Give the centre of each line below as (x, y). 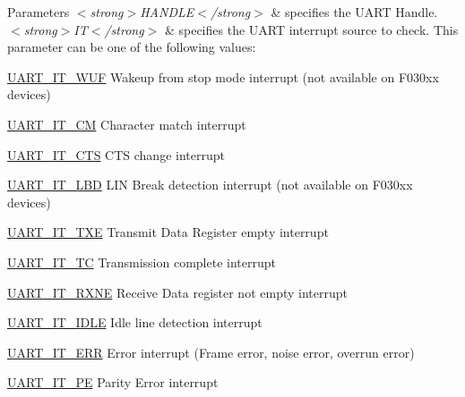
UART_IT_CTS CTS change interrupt (116, 154)
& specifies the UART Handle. (354, 12)
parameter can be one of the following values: (132, 47)
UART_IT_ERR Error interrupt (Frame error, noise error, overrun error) (211, 352)
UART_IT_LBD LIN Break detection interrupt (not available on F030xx (210, 185)
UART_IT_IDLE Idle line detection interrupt (135, 322)
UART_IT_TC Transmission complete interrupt (142, 262)
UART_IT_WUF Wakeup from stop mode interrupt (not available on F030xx (223, 76)
